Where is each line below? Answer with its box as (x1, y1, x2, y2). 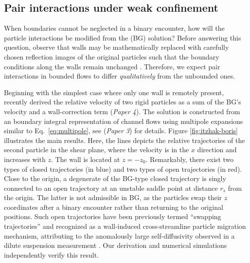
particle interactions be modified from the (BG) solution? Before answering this (4, 32, 241, 42)
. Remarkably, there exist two (145, 154, 234, 164)
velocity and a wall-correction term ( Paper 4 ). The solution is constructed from (4, 106, 240, 116)
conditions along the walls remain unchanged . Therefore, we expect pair (4, 61, 220, 71)
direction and (197, 144, 237, 155)
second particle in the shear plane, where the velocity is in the (4, 144, 189, 155)
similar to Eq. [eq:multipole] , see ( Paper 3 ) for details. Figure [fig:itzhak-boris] (4, 125, 238, 136)
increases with (4, 154, 46, 164)
